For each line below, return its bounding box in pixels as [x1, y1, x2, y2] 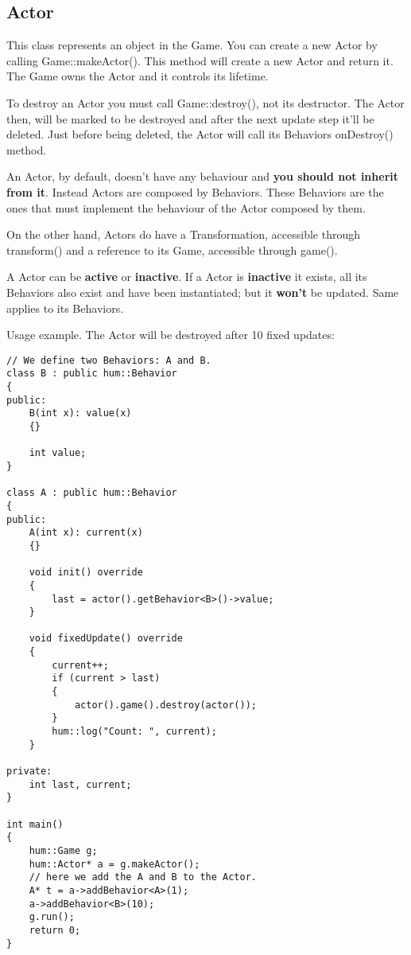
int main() [6, 818, 64, 830]
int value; [29, 447, 87, 459]
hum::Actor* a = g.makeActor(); [29, 858, 200, 870]
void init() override [29, 567, 143, 579]
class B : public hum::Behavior [6, 368, 177, 380]
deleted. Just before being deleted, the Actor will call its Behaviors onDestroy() [6, 126, 394, 142]
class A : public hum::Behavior [6, 487, 177, 499]
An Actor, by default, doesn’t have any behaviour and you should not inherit [6, 168, 399, 185]
